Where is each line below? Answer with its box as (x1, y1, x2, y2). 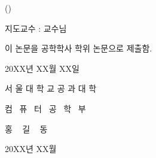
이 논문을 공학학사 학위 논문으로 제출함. (5, 42, 152, 54)
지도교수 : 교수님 (5, 22, 67, 34)
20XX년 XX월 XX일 (5, 62, 79, 74)
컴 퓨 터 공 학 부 (5, 102, 86, 114)
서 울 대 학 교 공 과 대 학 (5, 82, 97, 95)
